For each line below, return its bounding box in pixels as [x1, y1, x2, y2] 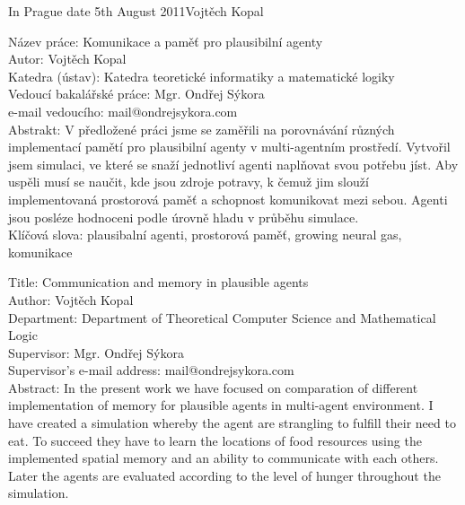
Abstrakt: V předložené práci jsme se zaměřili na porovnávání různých [8, 119, 395, 138]
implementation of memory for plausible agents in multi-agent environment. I [8, 396, 434, 414]
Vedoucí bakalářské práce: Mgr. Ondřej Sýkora [8, 84, 265, 103]
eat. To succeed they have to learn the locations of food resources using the [8, 431, 422, 449]
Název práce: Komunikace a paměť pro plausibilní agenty [8, 31, 323, 50]
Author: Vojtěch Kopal [8, 290, 134, 309]
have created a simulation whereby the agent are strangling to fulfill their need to [8, 414, 456, 432]
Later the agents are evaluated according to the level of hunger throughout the [8, 466, 441, 484]
